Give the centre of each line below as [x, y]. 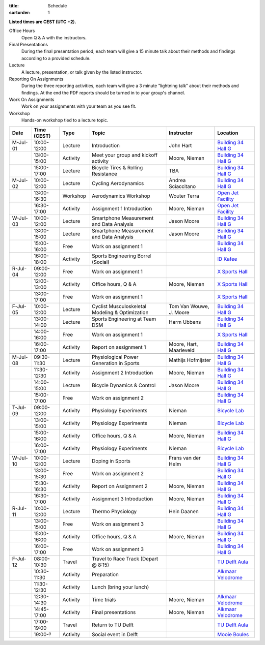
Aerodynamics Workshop [121, 196]
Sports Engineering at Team [124, 319]
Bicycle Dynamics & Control [124, 385]
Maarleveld [182, 350]
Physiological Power [115, 357]
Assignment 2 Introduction [122, 372]
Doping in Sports [111, 461]
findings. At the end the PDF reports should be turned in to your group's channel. [103, 92]
